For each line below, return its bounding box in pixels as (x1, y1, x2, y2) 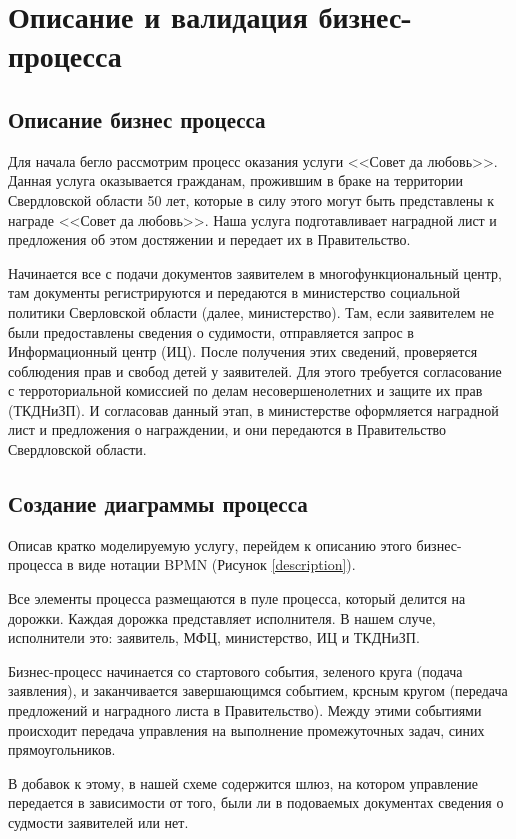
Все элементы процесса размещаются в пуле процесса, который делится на (8, 588, 466, 609)
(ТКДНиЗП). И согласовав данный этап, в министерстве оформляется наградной (8, 399, 499, 420)
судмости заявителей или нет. (8, 812, 189, 832)
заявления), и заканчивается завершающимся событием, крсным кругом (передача (8, 680, 508, 701)
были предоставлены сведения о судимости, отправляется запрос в (8, 321, 414, 342)
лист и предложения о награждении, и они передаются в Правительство (8, 419, 447, 440)
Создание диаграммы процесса (8, 488, 308, 519)
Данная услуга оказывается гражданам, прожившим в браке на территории (8, 170, 463, 191)
